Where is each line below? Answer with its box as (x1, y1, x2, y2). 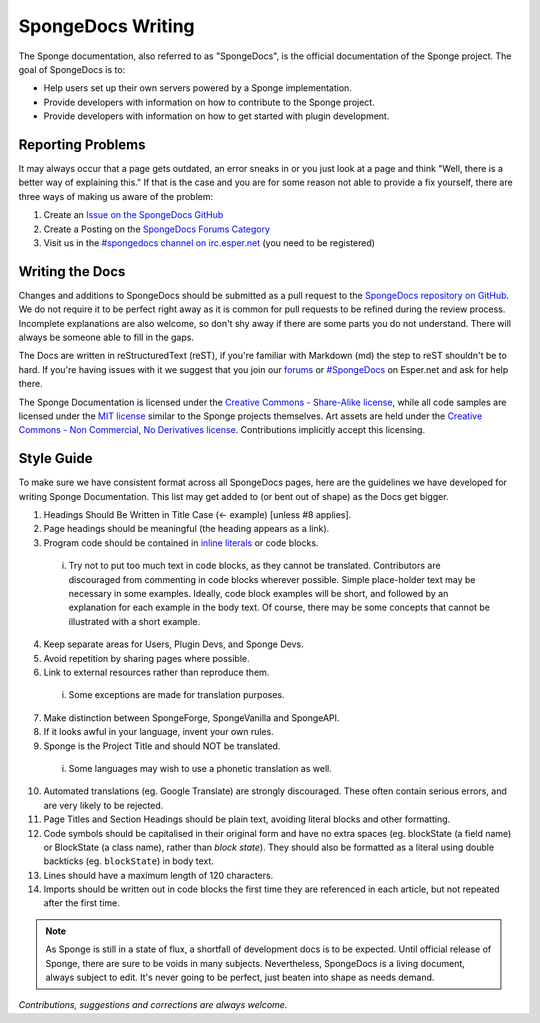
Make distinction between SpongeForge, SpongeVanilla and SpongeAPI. (43, 711, 340, 724)
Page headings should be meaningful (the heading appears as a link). (43, 523, 330, 535)
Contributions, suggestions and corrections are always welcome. (18, 999, 288, 1011)
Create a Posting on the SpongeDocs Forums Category (43, 223, 270, 235)
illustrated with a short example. (68, 615, 200, 627)
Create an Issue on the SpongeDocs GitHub (43, 209, 224, 221)
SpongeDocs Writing (18, 15, 195, 37)
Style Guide (18, 450, 94, 467)
